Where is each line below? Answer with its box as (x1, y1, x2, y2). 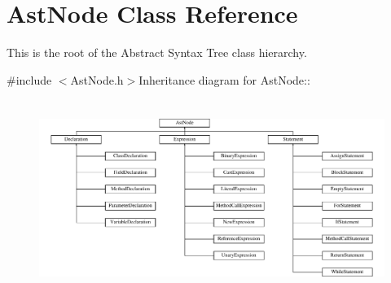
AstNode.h (70, 71, 124, 88)
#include (7, 71, 52, 88)
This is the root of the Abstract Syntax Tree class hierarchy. (7, 44, 307, 61)
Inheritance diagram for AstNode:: (138, 71, 310, 88)
